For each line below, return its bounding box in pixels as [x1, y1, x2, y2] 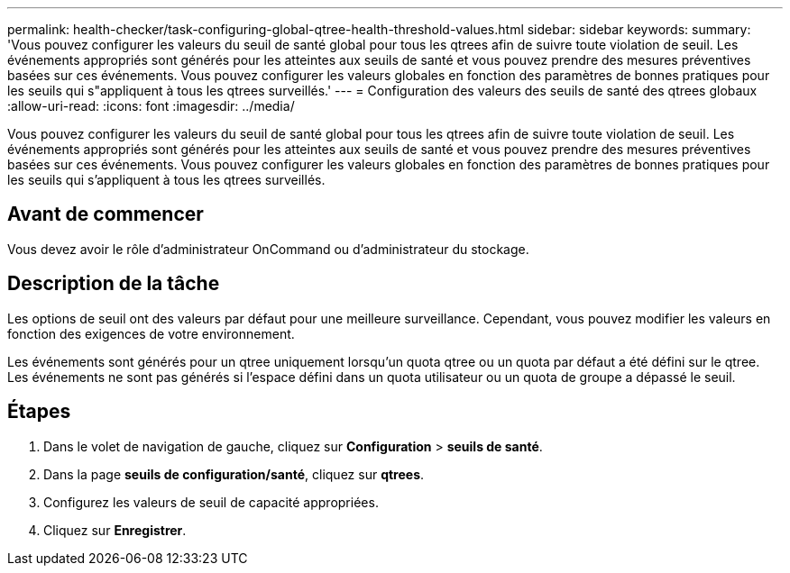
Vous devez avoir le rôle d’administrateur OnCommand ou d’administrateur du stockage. [7, 241, 529, 257]
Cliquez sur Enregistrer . [43, 522, 187, 538]
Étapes [7, 400, 71, 423]
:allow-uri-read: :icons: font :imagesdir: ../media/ [7, 98, 295, 114]
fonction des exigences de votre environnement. [7, 325, 295, 341]
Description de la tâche [7, 272, 220, 296]
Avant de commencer [7, 203, 204, 226]
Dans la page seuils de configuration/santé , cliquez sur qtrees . [43, 466, 425, 482]
